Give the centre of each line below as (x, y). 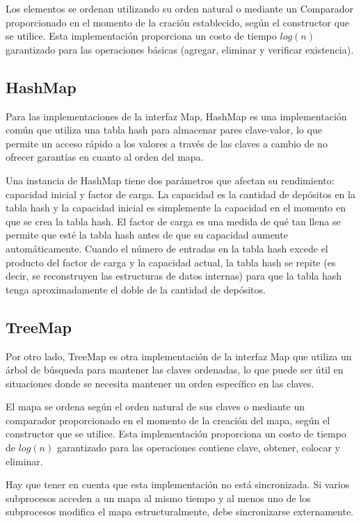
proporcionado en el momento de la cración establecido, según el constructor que (177, 22)
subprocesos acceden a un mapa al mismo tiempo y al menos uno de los (158, 498)
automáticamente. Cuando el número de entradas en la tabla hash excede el (167, 248)
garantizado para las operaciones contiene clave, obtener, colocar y (198, 448)
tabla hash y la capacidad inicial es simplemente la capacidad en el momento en (176, 208)
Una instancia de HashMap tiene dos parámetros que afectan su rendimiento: (170, 180)
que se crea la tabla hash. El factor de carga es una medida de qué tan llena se (173, 221)
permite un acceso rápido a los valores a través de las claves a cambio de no (167, 143)
